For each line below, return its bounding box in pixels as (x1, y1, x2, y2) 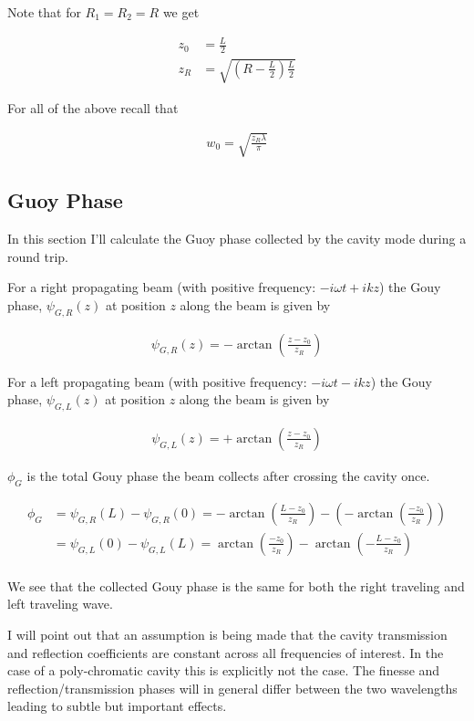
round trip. (7, 246, 69, 266)
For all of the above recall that (7, 98, 179, 117)
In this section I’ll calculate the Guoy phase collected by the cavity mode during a (7, 228, 467, 247)
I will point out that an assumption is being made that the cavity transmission (7, 625, 448, 644)
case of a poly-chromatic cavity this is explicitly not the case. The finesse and (7, 661, 440, 680)
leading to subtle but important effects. (7, 696, 227, 716)
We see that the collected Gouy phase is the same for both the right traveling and (7, 576, 465, 595)
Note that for (7, 3, 81, 21)
